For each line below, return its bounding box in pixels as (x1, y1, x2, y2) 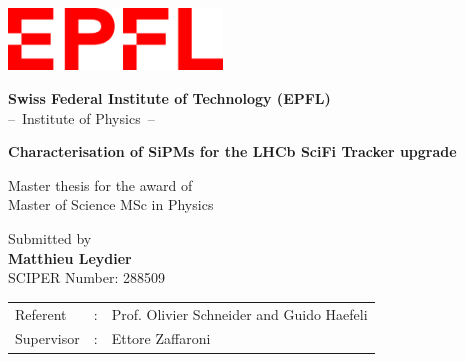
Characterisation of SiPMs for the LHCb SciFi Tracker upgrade (8, 141, 457, 162)
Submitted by (8, 228, 92, 249)
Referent (15, 303, 67, 324)
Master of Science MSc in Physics (8, 194, 214, 215)
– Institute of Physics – (8, 107, 155, 128)
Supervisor (15, 328, 80, 349)
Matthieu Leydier (8, 247, 132, 268)
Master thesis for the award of (8, 174, 193, 195)
